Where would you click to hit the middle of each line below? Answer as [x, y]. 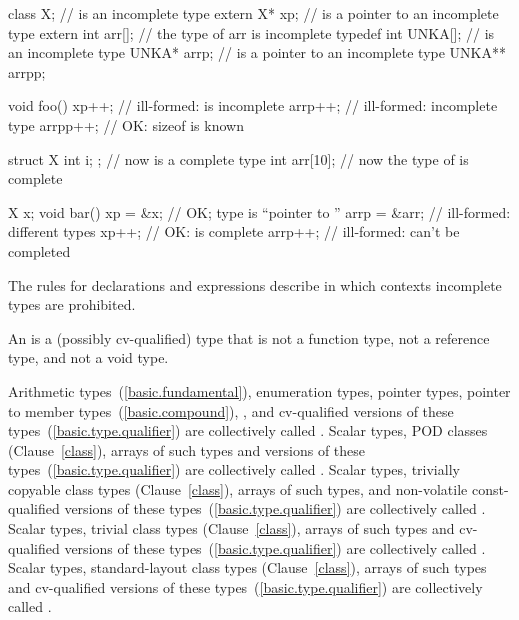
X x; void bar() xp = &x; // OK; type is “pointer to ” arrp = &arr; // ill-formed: [259, 211]
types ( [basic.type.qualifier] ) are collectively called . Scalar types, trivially [234, 469]
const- [490, 488]
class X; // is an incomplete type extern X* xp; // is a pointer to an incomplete [253, 13]
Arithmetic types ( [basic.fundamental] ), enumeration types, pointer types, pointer [259, 390]
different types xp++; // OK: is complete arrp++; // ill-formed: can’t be [234, 231]
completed [39, 250]
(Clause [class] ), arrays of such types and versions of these [187, 449]
